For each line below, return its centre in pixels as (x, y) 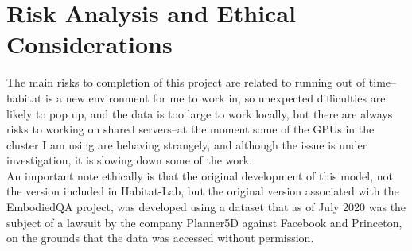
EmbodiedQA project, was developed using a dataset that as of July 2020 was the (206, 207)
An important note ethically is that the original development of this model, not (200, 175)
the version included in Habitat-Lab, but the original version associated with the (203, 191)
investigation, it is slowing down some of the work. (130, 160)
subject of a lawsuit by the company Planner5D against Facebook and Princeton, (204, 222)
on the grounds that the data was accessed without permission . (160, 238)
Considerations (89, 44)
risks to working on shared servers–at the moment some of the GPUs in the (190, 129)
